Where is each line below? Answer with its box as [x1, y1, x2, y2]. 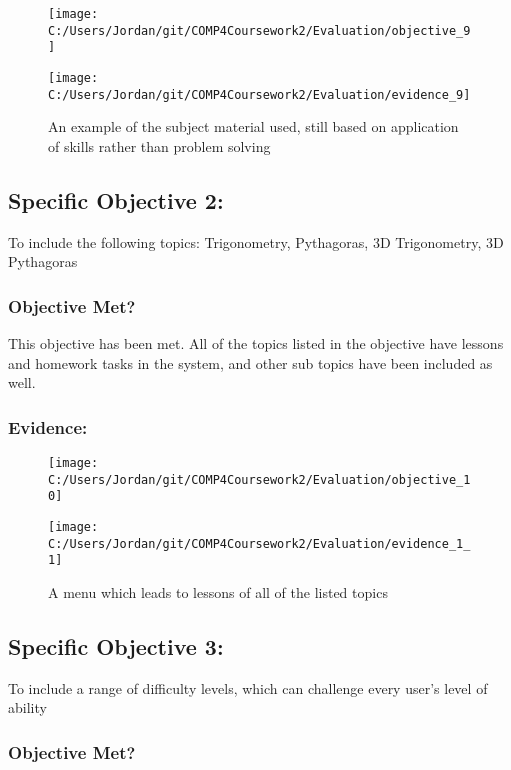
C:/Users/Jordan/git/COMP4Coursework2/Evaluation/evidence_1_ [48, 536, 471, 551]
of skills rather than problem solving [48, 135, 271, 156]
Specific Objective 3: [8, 631, 224, 661]
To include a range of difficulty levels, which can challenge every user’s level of [8, 677, 488, 698]
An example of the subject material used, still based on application [48, 116, 459, 137]
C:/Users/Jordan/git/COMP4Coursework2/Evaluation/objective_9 [48, 23, 471, 38]
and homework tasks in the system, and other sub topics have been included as [8, 352, 493, 373]
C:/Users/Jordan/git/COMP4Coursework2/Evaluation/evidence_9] [48, 87, 471, 102]
